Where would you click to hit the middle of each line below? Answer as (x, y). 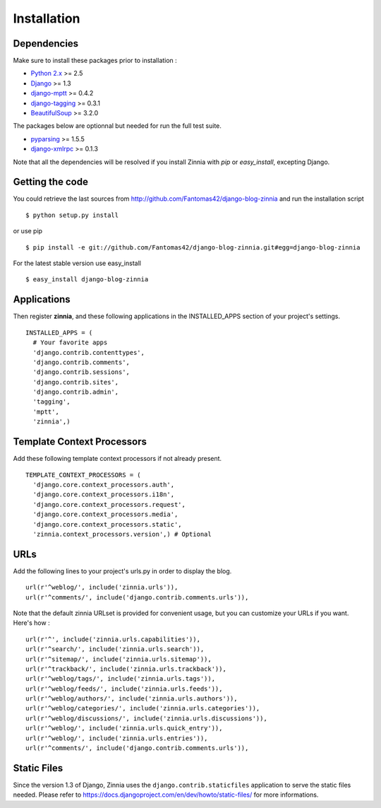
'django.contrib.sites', (76, 382)
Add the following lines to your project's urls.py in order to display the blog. (122, 571)
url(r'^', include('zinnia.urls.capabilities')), (113, 639)
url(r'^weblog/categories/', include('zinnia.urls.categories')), (143, 708)
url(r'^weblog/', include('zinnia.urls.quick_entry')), (124, 728)
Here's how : (31, 623)
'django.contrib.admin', (76, 392)
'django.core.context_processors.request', (109, 504)
